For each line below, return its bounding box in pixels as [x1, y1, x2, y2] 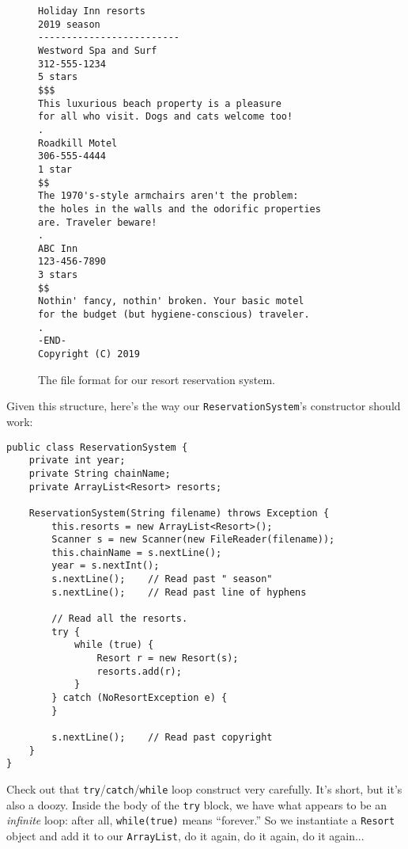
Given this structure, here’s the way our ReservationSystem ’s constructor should [6, 398, 401, 414]
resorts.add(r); [96, 665, 182, 677]
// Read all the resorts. [51, 613, 188, 625]
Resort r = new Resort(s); [96, 653, 239, 664]
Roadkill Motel [38, 137, 118, 149]
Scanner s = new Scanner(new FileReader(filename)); [51, 534, 335, 546]
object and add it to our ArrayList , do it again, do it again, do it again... [6, 827, 365, 843]
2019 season [38, 18, 100, 30]
